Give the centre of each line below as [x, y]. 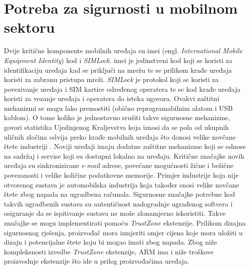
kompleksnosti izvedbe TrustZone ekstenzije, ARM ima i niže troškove [109, 251]
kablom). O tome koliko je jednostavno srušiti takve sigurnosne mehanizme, [117, 117]
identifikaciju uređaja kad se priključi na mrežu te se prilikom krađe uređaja [118, 70]
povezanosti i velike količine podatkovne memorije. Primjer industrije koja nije [121, 175]
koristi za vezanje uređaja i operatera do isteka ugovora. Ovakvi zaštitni [112, 98]
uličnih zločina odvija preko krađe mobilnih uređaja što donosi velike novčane [120, 136]
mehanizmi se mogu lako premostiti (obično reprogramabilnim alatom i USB [118, 108]
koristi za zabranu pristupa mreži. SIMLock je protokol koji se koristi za [111, 79]
